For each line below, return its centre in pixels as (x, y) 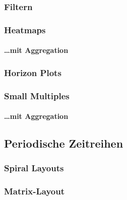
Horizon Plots (33, 72)
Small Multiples (37, 95)
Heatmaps (25, 29)
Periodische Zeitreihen (64, 143)
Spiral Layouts (34, 168)
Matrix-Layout (35, 191)
